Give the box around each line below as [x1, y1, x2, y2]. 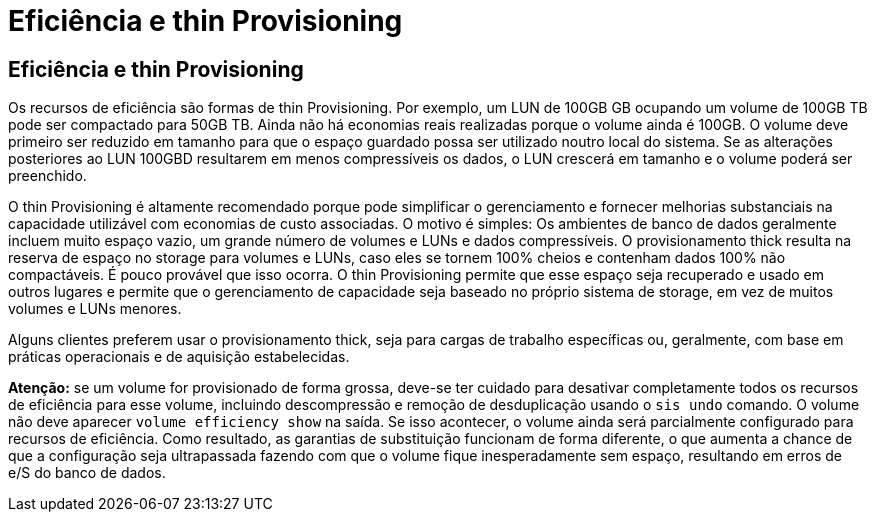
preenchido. [8, 167, 87, 185]
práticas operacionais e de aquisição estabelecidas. [8, 348, 350, 366]
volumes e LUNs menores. [8, 300, 182, 318]
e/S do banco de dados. [8, 464, 166, 482]
